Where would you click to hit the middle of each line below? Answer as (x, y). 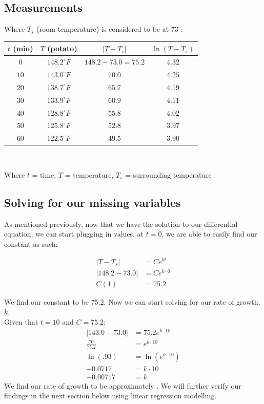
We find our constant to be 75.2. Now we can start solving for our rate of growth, (132, 301)
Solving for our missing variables (93, 202)
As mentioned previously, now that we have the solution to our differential (121, 224)
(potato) (62, 48)
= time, (44, 174)
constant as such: (31, 243)
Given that (21, 321)
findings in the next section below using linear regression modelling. (110, 396)
